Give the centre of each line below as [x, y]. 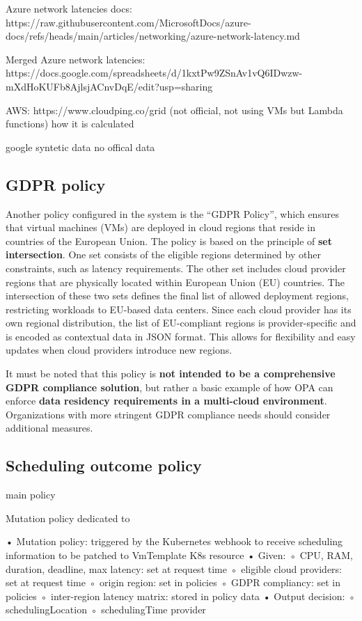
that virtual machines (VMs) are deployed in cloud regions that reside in [160, 227]
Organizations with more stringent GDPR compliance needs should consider [168, 414]
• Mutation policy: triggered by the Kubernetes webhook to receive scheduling [174, 541]
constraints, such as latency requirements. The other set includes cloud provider [176, 268]
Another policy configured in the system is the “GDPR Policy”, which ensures [172, 213]
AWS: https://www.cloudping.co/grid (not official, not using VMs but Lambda [174, 110]
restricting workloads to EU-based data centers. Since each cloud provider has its [179, 309]
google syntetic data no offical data [80, 147]
